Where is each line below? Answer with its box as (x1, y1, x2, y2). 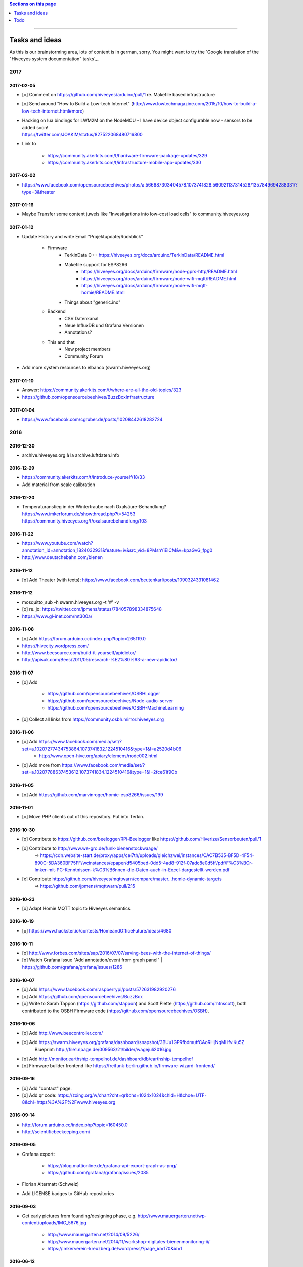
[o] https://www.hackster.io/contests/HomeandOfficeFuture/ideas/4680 (22, 927, 172, 934)
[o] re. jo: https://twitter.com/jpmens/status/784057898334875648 (22, 606, 162, 612)
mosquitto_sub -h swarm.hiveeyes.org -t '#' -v (22, 599, 119, 605)
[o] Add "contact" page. (22, 1085, 72, 1091)
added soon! (22, 124, 49, 130)
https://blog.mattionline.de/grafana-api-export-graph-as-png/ (47, 1162, 177, 1168)
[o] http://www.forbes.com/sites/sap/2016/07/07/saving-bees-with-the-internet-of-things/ (22, 950, 211, 956)
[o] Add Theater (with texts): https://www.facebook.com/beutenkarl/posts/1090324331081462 (22, 577, 219, 583)
